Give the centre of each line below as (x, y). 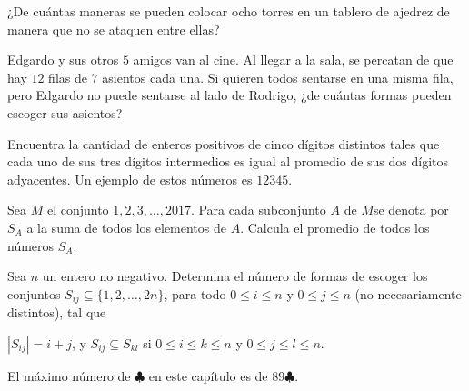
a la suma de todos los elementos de (126, 227)
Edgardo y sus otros (63, 60)
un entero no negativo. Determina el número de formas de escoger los (235, 276)
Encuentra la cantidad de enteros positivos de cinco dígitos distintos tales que (224, 143)
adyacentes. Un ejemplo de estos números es (130, 179)
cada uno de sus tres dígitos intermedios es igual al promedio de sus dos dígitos (228, 161)
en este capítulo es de (208, 375)
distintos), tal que (57, 312)
